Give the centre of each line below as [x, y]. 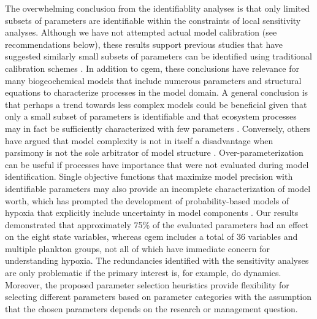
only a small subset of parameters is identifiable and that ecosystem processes [151, 116]
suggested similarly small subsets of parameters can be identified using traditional [158, 56]
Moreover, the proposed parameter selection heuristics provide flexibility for [147, 284]
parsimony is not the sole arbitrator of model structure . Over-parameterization [154, 152]
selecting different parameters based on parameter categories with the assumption [158, 297]
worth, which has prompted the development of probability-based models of [147, 200]
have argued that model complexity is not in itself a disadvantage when [139, 140]
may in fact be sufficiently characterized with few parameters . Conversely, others [158, 128]
